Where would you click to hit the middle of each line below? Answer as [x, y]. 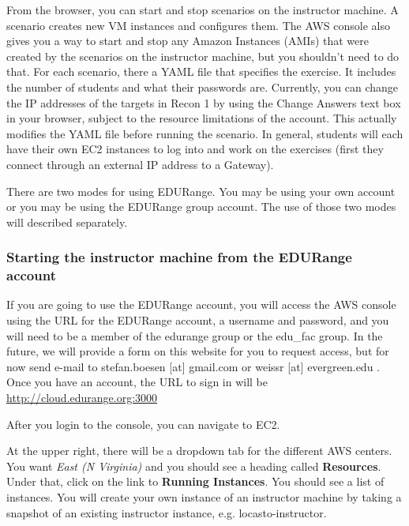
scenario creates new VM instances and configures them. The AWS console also [198, 25]
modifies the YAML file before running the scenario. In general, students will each [205, 133]
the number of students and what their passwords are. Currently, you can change [203, 86]
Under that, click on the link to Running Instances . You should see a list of [195, 481]
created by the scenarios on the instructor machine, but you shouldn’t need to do [203, 56]
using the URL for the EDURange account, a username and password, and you [198, 320]
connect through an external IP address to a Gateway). [140, 164]
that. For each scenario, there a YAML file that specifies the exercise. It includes [201, 71]
